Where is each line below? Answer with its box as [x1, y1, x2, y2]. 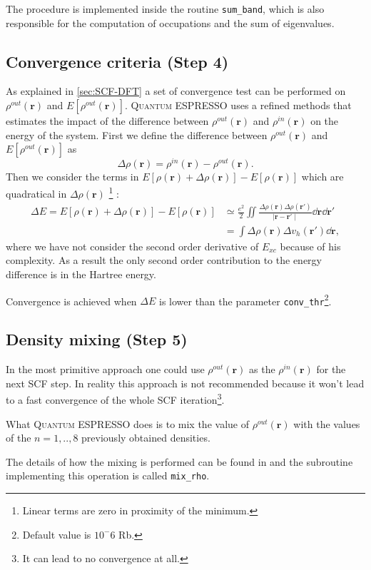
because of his [280, 238, 341, 253]
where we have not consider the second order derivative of [6, 238, 259, 253]
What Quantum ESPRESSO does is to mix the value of [6, 416, 249, 431]
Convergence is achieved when [6, 293, 137, 308]
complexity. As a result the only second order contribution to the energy [6, 253, 322, 268]
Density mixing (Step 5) [6, 328, 188, 350]
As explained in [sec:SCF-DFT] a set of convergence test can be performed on [6, 83, 346, 98]
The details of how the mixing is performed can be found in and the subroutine [6, 454, 353, 469]
